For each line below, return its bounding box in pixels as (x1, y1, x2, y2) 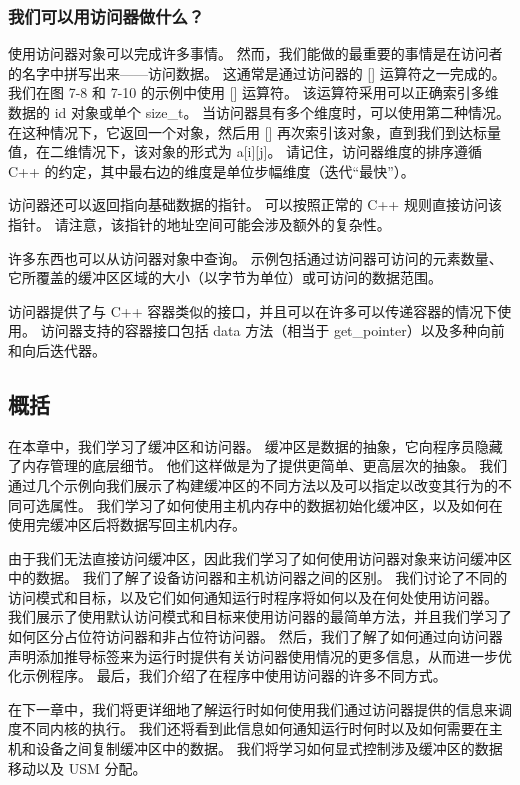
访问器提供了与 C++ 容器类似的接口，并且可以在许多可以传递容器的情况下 (8, 300, 498, 321)
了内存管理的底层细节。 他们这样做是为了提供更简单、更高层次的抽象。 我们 (8, 455, 508, 476)
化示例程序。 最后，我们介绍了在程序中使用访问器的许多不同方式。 (8, 665, 447, 686)
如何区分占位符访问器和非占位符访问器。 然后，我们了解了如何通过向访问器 (8, 626, 503, 647)
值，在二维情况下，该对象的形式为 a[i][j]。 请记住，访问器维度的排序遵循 (8, 141, 483, 162)
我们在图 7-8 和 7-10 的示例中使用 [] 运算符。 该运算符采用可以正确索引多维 (8, 82, 499, 103)
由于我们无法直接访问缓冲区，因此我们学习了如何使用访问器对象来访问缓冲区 (8, 547, 512, 568)
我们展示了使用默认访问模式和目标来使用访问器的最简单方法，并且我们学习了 (8, 606, 512, 627)
